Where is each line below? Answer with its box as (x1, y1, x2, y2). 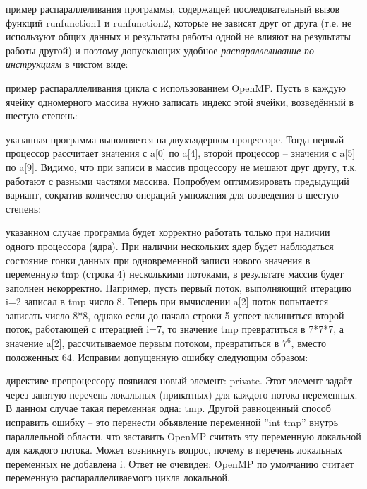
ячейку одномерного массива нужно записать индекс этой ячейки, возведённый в (6, 94, 354, 109)
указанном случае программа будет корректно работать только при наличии (6, 225, 330, 240)
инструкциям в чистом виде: (6, 57, 128, 71)
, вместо (291, 336, 327, 350)
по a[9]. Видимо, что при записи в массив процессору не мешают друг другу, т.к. (6, 159, 358, 174)
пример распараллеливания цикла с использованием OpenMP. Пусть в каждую (6, 80, 346, 95)
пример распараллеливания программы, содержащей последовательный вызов (6, 1, 340, 16)
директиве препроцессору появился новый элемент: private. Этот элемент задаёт (6, 373, 353, 388)
